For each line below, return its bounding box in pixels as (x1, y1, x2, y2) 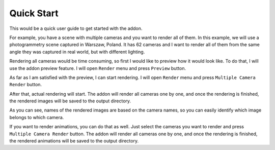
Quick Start (9, 8, 59, 19)
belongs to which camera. (9, 114, 64, 120)
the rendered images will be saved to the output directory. (9, 98, 131, 104)
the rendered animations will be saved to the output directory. (9, 138, 139, 144)
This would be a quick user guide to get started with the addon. (9, 25, 143, 31)
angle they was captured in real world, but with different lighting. (9, 49, 145, 55)
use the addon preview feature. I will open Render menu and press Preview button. (9, 65, 186, 71)
